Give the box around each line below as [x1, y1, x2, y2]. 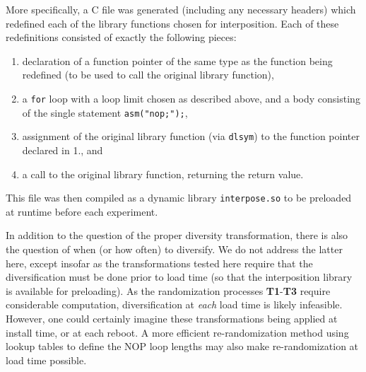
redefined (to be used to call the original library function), [22, 67, 274, 82]
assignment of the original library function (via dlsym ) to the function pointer [22, 129, 360, 144]
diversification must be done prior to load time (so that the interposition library [6, 269, 353, 284]
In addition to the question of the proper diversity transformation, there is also [6, 228, 348, 243]
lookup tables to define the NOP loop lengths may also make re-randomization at [6, 339, 359, 354]
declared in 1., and [22, 142, 103, 157]
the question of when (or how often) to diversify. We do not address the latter [6, 241, 343, 256]
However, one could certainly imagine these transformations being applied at [6, 310, 338, 325]
